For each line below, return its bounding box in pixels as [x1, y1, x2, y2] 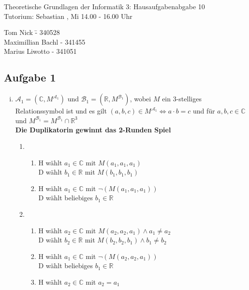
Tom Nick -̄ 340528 [4, 27, 60, 37]
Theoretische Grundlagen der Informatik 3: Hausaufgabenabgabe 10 [4, 1, 205, 11]
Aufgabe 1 [4, 70, 56, 85]
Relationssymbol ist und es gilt [15, 106, 107, 116]
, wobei [130, 94, 151, 104]
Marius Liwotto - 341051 [4, 46, 77, 56]
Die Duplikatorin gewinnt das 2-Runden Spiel [15, 125, 171, 135]
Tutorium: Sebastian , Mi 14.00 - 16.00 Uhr [4, 11, 132, 21]
